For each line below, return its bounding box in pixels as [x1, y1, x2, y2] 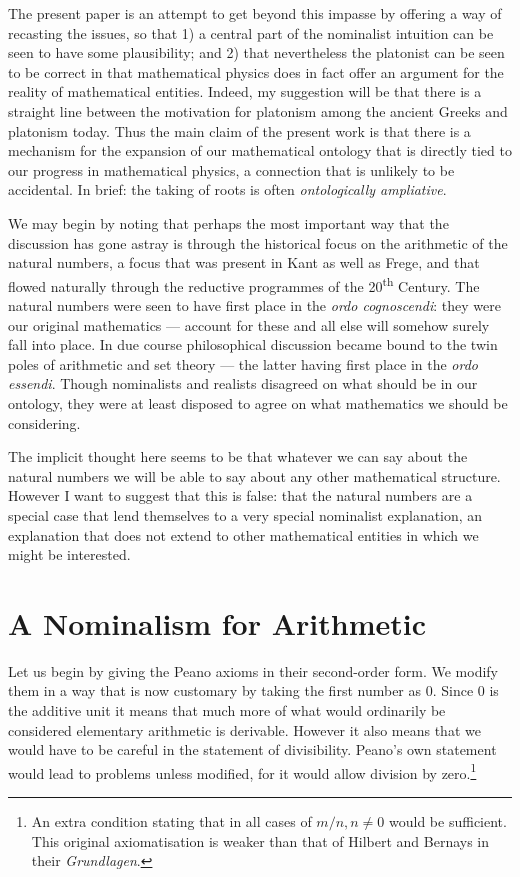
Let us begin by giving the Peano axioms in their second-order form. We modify [8, 660, 499, 681]
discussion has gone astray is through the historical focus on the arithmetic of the [8, 232, 508, 253]
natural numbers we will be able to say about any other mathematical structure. [8, 465, 501, 486]
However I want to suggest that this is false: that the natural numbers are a [8, 485, 473, 506]
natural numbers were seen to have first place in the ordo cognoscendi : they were [8, 294, 501, 315]
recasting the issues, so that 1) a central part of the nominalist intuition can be [8, 22, 494, 43]
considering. [8, 412, 81, 433]
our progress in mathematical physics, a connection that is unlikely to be [8, 159, 455, 180]
